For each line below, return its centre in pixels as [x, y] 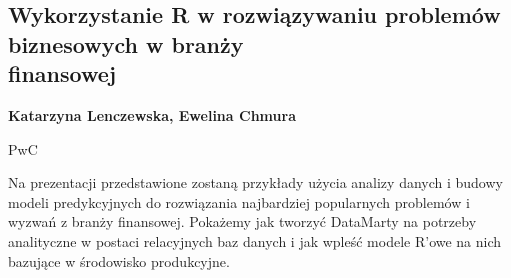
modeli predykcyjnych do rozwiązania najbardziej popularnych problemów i [239, 201]
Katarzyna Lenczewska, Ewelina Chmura [152, 114]
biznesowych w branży [126, 43]
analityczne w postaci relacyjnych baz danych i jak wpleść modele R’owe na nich [255, 240]
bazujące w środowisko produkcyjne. [119, 260]
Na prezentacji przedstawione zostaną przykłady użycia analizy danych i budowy [255, 182]
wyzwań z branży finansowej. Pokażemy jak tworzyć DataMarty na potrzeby [242, 221]
